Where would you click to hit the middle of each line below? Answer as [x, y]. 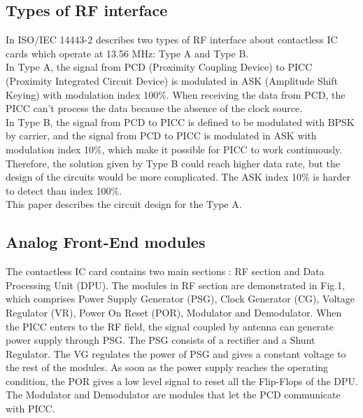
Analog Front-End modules [106, 242]
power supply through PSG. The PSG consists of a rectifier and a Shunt [161, 340]
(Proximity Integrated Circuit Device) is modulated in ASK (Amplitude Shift [172, 80]
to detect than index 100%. [64, 190]
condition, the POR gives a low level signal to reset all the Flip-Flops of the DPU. [182, 381]
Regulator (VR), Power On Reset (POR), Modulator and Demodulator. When [174, 312]
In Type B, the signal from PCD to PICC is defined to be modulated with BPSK [180, 121]
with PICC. [30, 409]
